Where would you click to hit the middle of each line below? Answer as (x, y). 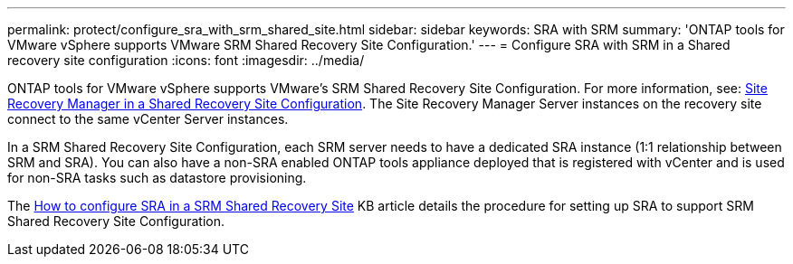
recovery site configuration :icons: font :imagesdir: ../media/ (186, 60)
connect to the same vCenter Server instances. (148, 119)
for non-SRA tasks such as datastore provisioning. (157, 178)
